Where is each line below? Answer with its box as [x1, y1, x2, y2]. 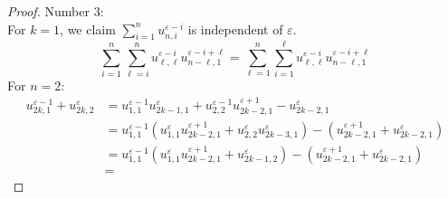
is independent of [187, 19, 283, 38]
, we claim [60, 19, 116, 38]
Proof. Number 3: [7, 2, 104, 20]
